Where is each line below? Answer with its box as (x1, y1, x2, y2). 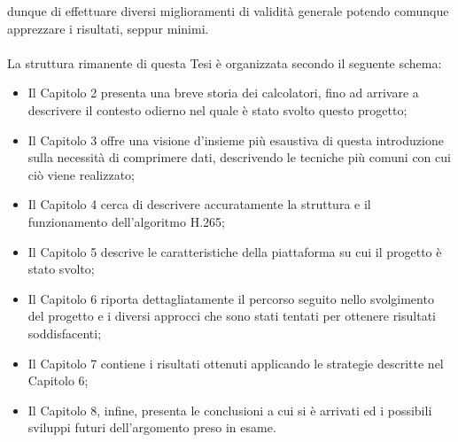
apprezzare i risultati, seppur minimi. (7, 19, 209, 37)
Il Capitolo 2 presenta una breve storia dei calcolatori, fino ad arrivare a (27, 83, 419, 102)
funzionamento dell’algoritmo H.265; (27, 212, 225, 230)
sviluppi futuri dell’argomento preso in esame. (27, 418, 276, 437)
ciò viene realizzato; (27, 165, 135, 183)
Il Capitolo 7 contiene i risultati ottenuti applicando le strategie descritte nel (27, 353, 444, 372)
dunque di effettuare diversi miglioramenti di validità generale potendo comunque (7, 2, 449, 19)
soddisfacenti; (27, 323, 102, 342)
